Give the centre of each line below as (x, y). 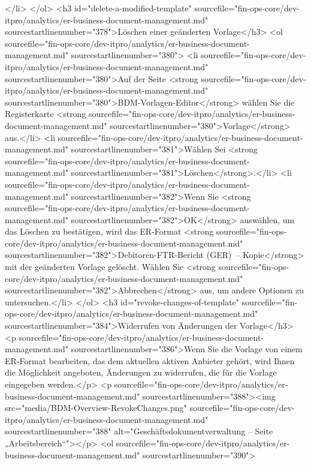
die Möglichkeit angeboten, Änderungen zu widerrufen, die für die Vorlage (141, 372)
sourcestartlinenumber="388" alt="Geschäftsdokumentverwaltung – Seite (139, 431)
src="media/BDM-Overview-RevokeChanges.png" (96, 408)
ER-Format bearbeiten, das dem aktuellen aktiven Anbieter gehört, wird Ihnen (150, 360)
